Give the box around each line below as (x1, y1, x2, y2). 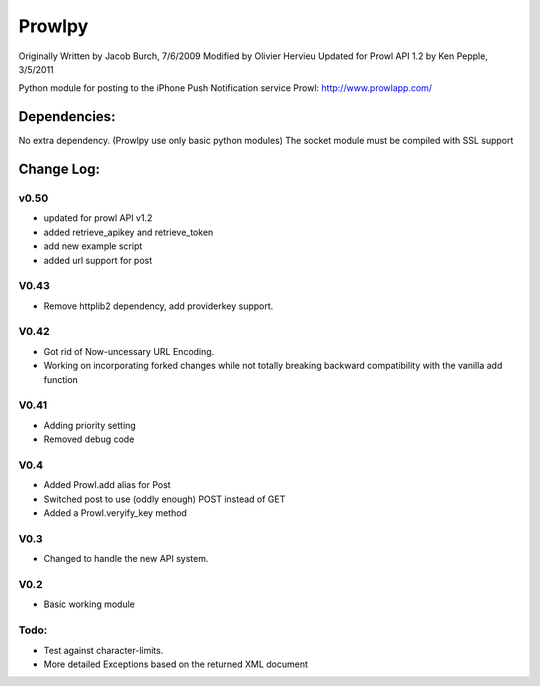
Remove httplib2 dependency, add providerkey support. (43, 300, 274, 312)
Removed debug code (43, 433, 135, 445)
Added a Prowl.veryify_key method (43, 507, 187, 519)
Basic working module (43, 598, 135, 610)
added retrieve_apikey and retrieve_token (43, 226, 214, 238)
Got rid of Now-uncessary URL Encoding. (43, 345, 215, 357)
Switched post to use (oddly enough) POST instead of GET (43, 493, 286, 505)
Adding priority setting (43, 419, 137, 431)
